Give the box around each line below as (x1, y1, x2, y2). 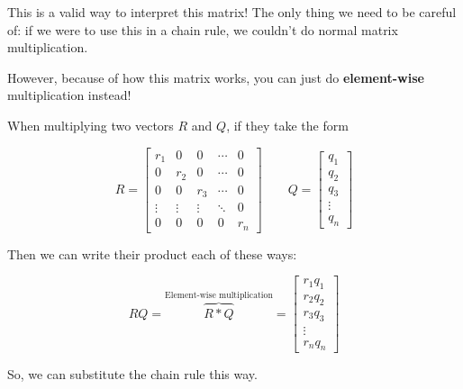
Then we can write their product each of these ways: (7, 244, 297, 263)
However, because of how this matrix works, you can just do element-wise (7, 68, 424, 86)
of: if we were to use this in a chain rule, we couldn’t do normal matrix (7, 20, 398, 39)
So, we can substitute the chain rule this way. (7, 365, 258, 384)
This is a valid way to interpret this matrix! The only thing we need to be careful (7, 3, 457, 21)
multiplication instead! (7, 86, 132, 104)
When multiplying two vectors (7, 115, 174, 134)
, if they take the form (226, 115, 349, 134)
